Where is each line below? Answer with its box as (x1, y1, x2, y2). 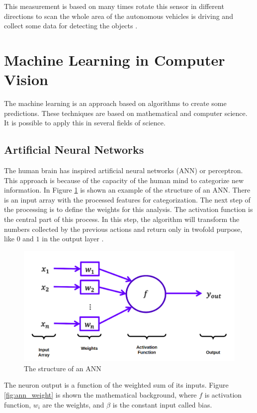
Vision (4, 69, 48, 90)
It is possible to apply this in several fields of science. (4, 117, 166, 128)
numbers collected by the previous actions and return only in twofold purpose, (4, 223, 243, 234)
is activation (204, 390, 242, 400)
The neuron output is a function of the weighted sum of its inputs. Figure (4, 380, 229, 390)
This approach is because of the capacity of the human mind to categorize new (4, 175, 244, 185)
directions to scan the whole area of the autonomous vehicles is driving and (4, 10, 233, 21)
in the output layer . (42, 233, 104, 244)
